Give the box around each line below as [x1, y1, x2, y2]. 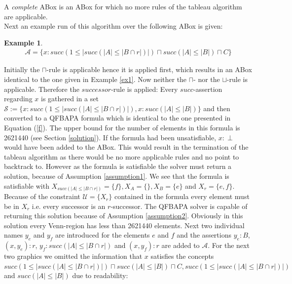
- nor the [193, 74, 220, 84]
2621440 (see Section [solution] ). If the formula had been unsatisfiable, [4, 132, 217, 142]
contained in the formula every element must [114, 191, 250, 202]
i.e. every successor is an [32, 201, 106, 211]
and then [203, 103, 230, 113]
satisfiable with [4, 180, 49, 191]
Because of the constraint [4, 191, 80, 202]
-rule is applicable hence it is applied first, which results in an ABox [46, 64, 252, 75]
